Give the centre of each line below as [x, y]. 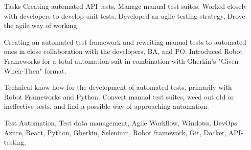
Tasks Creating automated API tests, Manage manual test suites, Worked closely [125, 6]
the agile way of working [41, 25]
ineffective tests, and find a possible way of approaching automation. [107, 106]
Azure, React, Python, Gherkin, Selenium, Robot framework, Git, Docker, [115, 132]
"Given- [229, 61]
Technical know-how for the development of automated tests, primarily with [118, 87]
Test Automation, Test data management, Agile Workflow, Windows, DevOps [121, 122]
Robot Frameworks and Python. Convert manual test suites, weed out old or [119, 96]
